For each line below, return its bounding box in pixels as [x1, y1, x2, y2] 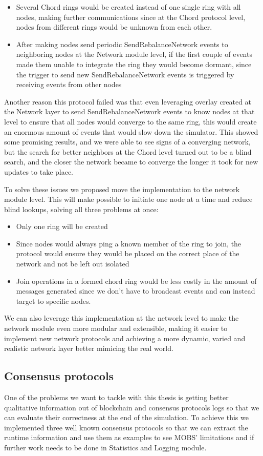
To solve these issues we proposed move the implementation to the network [4, 183, 240, 194]
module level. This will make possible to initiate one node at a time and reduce [4, 194, 253, 204]
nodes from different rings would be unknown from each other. [16, 22, 212, 32]
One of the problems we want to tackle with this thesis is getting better [4, 392, 229, 403]
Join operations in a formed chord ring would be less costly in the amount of [16, 275, 257, 286]
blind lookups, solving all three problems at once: [4, 203, 159, 214]
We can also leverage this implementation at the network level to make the [4, 313, 239, 323]
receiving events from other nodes [16, 79, 122, 90]
